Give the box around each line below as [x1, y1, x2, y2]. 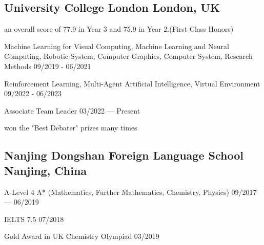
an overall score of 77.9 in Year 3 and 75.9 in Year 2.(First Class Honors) [4, 24, 234, 34]
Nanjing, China [4, 162, 87, 178]
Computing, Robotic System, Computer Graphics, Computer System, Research [4, 51, 253, 61]
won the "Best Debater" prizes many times [4, 122, 137, 133]
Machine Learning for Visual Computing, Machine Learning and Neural [4, 40, 229, 51]
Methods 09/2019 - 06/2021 [4, 60, 91, 71]
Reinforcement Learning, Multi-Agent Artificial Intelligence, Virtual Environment [4, 78, 260, 88]
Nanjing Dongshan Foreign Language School [4, 147, 243, 163]
